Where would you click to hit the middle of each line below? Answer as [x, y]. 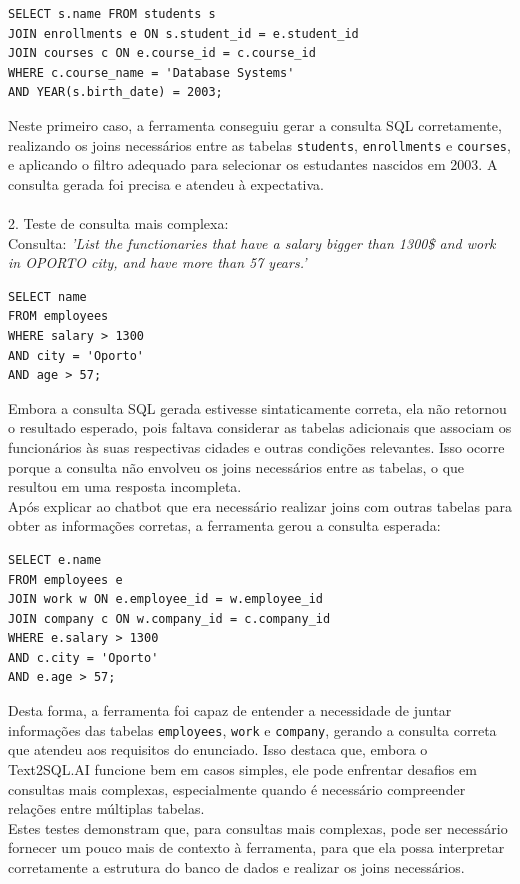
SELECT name [47, 296]
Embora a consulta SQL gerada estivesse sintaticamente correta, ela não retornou [257, 407]
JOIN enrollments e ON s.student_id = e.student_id [183, 33]
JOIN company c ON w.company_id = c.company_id [169, 618]
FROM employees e [65, 579]
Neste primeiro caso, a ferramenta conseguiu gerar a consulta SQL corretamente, [255, 124]
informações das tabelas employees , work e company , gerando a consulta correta [252, 729]
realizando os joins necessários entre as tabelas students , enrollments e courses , [259, 144]
